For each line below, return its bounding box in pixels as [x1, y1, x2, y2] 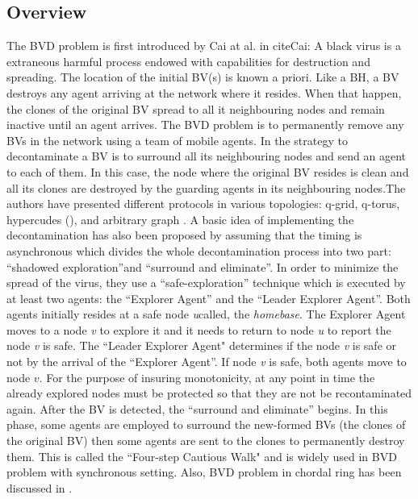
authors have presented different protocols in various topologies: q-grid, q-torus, [6, 195, 400, 212]
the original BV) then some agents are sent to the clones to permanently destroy [6, 432, 405, 449]
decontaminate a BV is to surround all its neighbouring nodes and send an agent [6, 148, 406, 164]
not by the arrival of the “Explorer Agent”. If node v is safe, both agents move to [6, 353, 407, 370]
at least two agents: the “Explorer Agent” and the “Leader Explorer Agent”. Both [6, 289, 411, 306]
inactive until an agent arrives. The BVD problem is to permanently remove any [6, 116, 404, 133]
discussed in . [6, 479, 73, 496]
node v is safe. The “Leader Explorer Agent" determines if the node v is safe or [6, 337, 397, 354]
